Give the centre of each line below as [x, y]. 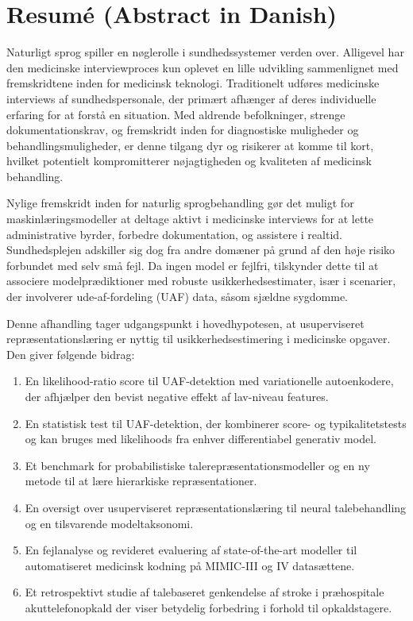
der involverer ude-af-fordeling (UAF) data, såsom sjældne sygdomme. [177, 297]
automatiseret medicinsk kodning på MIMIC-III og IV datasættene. [190, 565]
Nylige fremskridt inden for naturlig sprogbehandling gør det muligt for [180, 203]
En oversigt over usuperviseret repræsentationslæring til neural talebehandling [216, 507]
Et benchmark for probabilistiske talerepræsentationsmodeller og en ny [197, 465]
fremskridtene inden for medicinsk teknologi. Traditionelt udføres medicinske [193, 83]
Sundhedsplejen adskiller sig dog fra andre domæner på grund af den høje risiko [201, 250]
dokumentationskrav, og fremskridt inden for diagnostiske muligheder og [183, 130]
